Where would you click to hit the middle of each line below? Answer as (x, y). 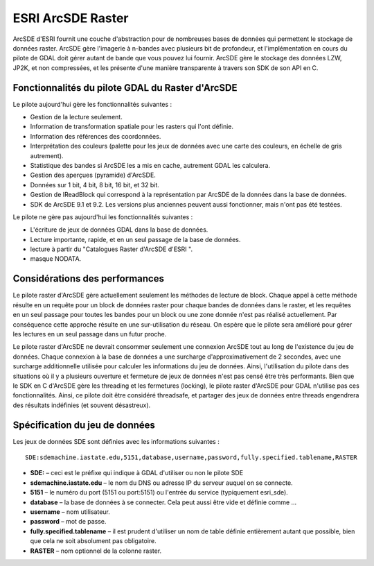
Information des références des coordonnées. (96, 136)
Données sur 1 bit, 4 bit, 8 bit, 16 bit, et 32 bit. (95, 185)
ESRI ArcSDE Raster (71, 18)
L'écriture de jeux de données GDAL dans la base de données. (119, 230)
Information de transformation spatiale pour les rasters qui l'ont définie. (132, 127)
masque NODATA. (56, 259)
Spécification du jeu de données (84, 425)
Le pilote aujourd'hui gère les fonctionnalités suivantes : (92, 104)
